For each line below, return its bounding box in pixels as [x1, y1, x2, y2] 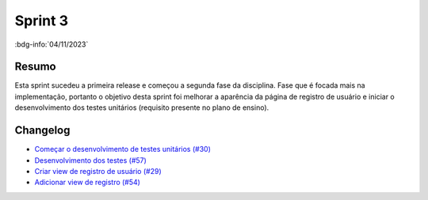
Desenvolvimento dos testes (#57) [34, 155, 147, 165]
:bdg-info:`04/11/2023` [14, 40, 89, 49]
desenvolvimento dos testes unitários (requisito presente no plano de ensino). [14, 103, 269, 112]
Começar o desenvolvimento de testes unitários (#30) [34, 145, 212, 154]
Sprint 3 [14, 12, 69, 29]
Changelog [14, 123, 71, 138]
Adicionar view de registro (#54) [34, 178, 140, 187]
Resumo [14, 60, 56, 74]
